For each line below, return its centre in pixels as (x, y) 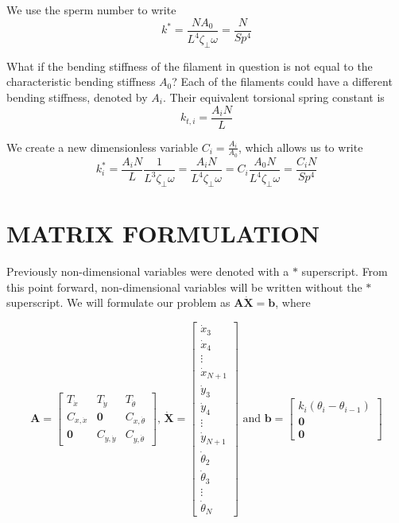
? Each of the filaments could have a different (282, 81)
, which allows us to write (300, 147)
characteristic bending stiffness (81, 81)
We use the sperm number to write (91, 10)
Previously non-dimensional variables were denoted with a (148, 271)
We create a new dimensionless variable (102, 147)
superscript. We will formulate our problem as (118, 302)
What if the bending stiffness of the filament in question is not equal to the (190, 66)
